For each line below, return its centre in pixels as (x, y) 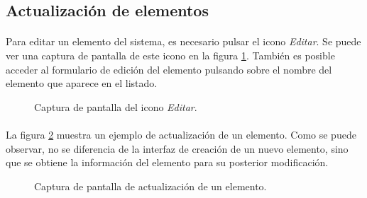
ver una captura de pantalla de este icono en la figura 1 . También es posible (170, 55)
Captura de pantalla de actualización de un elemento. (150, 186)
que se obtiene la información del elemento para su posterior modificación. (167, 162)
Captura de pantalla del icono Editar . (116, 106)
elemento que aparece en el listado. (82, 83)
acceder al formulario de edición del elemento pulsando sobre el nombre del (169, 69)
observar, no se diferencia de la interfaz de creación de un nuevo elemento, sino (177, 148)
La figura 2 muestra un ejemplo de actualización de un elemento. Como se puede (181, 134)
